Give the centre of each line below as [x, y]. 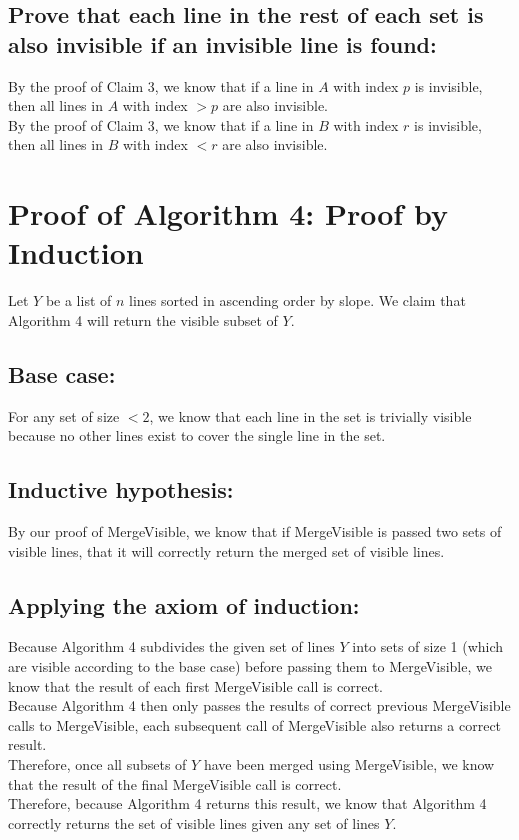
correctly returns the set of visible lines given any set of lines [194, 822]
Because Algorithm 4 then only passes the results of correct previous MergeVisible [259, 705]
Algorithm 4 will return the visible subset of [143, 319]
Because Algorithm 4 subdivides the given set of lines [171, 646]
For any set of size [64, 415]
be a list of [78, 300]
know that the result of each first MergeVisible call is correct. [195, 685]
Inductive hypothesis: [121, 489]
